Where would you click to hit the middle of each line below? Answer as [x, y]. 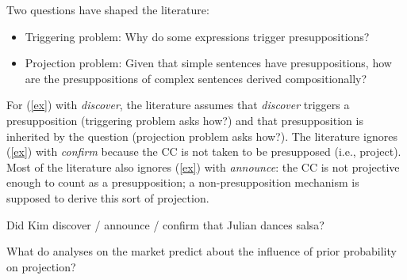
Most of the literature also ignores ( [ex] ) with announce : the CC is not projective [203, 166]
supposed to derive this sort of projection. [108, 197]
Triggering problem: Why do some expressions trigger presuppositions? [197, 36]
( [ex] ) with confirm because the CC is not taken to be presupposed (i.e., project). [204, 151]
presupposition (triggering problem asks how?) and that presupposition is [185, 120]
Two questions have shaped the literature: [108, 9]
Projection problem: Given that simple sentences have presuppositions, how [208, 63]
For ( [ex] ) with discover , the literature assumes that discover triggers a [178, 105]
